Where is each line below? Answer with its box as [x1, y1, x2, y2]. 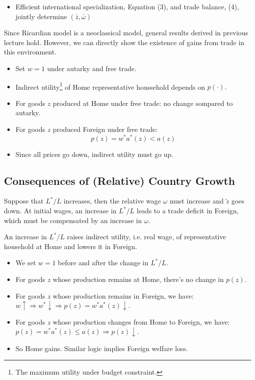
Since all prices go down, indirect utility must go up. [15, 149, 174, 159]
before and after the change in [58, 257, 149, 268]
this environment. [4, 47, 57, 57]
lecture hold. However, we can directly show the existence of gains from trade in [4, 37, 244, 47]
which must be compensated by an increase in [4, 215, 142, 225]
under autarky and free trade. [47, 63, 137, 73]
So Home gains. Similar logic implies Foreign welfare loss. [15, 343, 188, 353]
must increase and [169, 196, 224, 206]
